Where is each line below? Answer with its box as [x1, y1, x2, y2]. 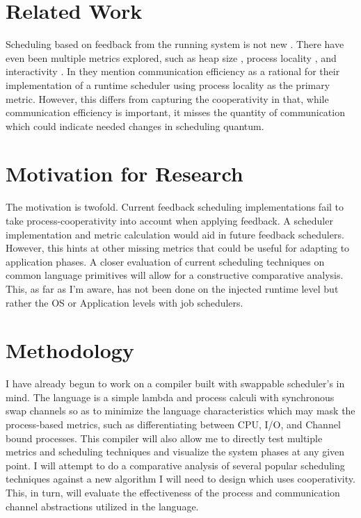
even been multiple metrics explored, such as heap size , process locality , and [6, 50, 337, 65]
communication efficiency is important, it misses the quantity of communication [6, 105, 345, 120]
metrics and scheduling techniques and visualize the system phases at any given [6, 444, 345, 459]
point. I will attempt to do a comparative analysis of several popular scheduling [6, 458, 345, 472]
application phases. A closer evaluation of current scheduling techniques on [6, 254, 325, 268]
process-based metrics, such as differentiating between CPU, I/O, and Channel [6, 417, 341, 432]
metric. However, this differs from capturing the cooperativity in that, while [6, 91, 329, 106]
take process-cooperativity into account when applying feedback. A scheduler [6, 213, 333, 227]
